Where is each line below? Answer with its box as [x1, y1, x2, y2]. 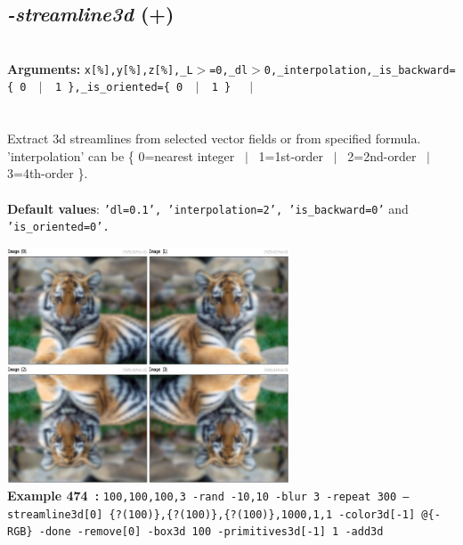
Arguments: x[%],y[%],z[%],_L [7, 59, 193, 77]
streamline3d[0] [7, 508, 103, 521]
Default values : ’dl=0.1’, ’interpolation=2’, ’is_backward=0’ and [7, 199, 409, 217]
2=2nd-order [347, 146, 417, 165]
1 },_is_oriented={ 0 [55, 81, 183, 94]
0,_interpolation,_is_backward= [264, 63, 456, 77]
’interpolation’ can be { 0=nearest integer [7, 146, 235, 165]
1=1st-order [258, 146, 324, 165]
